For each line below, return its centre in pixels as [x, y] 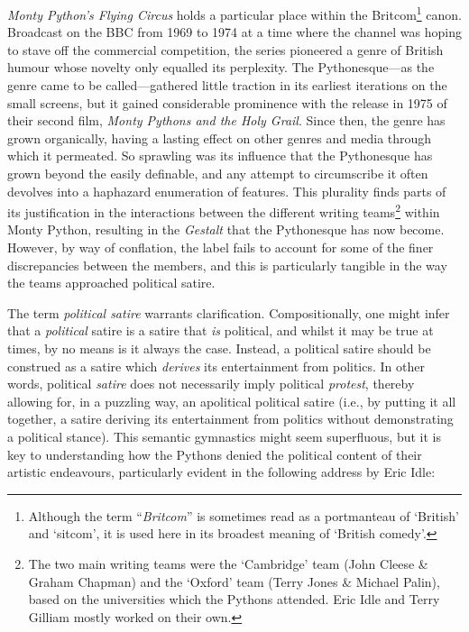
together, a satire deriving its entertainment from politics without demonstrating [230, 419]
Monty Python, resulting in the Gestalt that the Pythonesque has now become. [226, 229]
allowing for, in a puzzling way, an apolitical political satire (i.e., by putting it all [232, 401]
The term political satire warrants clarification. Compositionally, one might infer [229, 312]
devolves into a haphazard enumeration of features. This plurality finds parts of [227, 191]
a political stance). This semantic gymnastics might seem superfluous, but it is [224, 436]
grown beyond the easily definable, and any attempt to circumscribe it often [218, 173]
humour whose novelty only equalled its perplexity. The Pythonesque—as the [221, 67]
